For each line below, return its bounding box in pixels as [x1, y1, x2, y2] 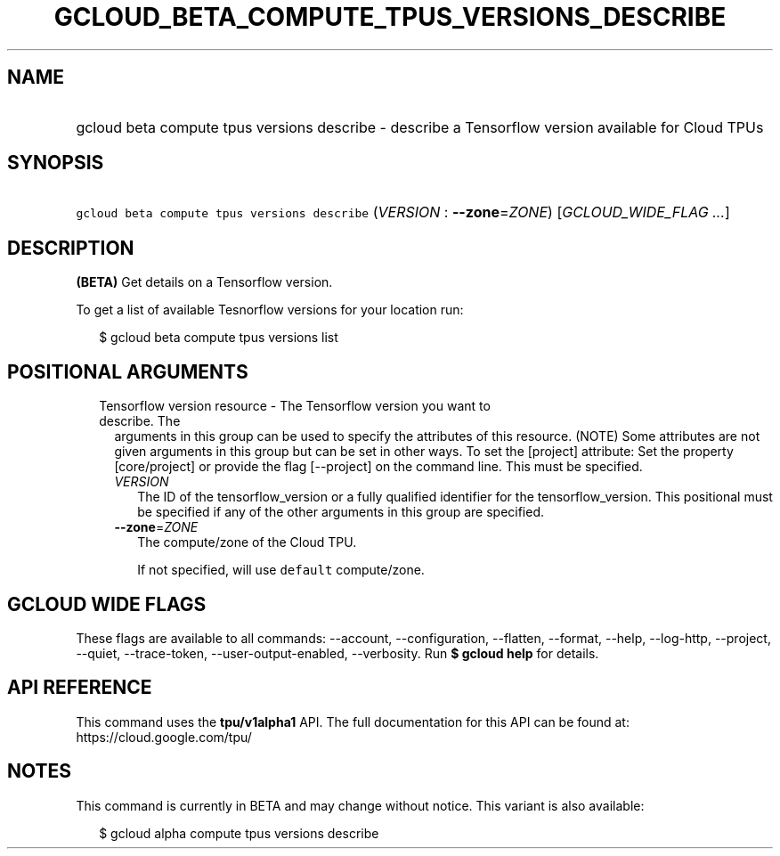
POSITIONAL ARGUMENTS [7, 360, 248, 383]
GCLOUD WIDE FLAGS [7, 592, 207, 616]
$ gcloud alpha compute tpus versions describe [99, 825, 379, 841]
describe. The [99, 413, 181, 429]
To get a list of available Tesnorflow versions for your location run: [76, 302, 464, 318]
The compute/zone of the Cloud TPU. [137, 534, 357, 550]
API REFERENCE [7, 676, 152, 699]
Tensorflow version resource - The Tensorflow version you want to [99, 398, 491, 414]
